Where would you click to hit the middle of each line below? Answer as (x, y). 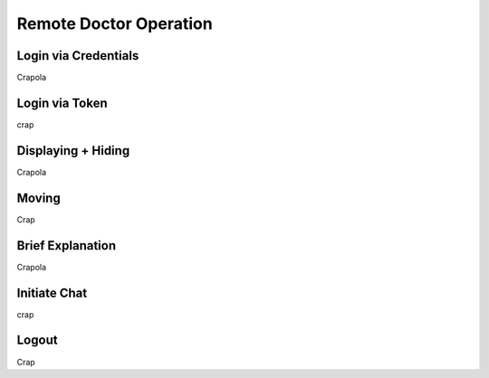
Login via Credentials (78, 56)
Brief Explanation (67, 246)
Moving (38, 198)
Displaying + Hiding (73, 151)
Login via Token (62, 103)
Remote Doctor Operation (115, 24)
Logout (37, 340)
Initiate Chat (52, 293)
